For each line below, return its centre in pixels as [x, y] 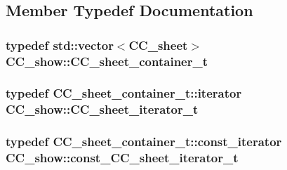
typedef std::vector [60, 45]
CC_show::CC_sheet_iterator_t [102, 109]
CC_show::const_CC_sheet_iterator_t [122, 158]
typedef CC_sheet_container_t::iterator [124, 93]
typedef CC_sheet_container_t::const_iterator [144, 142]
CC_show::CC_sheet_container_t [107, 61]
